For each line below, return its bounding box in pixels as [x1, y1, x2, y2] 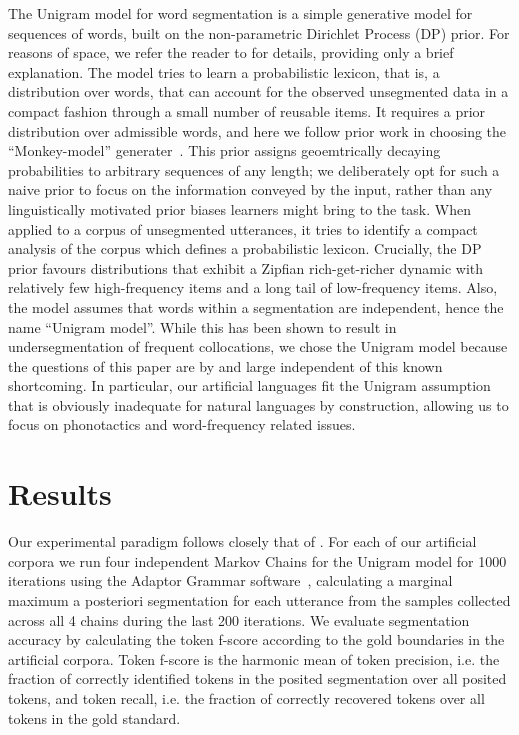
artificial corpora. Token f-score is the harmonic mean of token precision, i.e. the [8, 648, 500, 669]
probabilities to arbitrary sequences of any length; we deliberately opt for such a [8, 159, 500, 180]
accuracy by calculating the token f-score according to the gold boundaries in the [8, 629, 505, 650]
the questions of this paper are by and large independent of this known [8, 355, 443, 376]
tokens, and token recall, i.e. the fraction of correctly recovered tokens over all [8, 687, 485, 708]
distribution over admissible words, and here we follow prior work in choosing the [8, 120, 507, 141]
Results [8, 473, 112, 514]
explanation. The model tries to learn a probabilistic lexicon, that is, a [8, 61, 440, 82]
